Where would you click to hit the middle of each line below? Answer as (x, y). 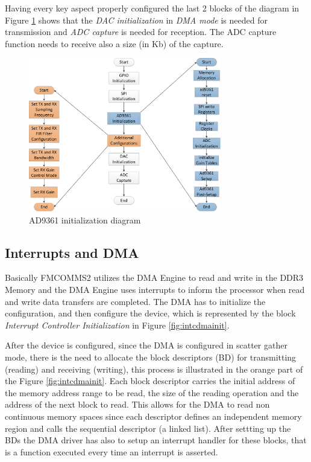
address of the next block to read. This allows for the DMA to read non (137, 404)
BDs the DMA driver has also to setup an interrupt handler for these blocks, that (156, 440)
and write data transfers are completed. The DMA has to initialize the (135, 301)
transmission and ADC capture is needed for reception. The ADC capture (141, 32)
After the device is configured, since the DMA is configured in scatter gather (146, 345)
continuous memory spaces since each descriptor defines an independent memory (153, 416)
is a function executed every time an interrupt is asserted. (112, 451)
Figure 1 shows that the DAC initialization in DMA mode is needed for (136, 20)
